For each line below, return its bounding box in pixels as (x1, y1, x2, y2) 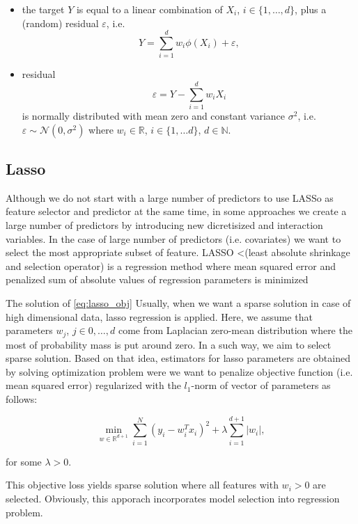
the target (22, 2, 65, 16)
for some (6, 454, 42, 468)
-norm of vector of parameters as (191, 378, 331, 392)
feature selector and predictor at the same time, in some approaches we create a (6, 204, 347, 219)
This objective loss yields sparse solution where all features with (6, 477, 279, 492)
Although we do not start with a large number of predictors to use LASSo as (6, 190, 334, 205)
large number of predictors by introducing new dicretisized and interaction (6, 218, 323, 232)
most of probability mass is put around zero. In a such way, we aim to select (6, 337, 332, 351)
